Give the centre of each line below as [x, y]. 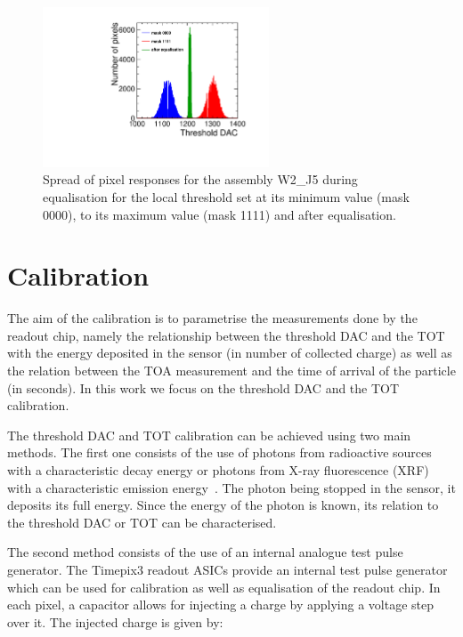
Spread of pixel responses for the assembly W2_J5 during [200, 179]
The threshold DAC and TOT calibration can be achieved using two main [209, 435]
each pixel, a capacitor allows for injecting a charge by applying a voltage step [220, 605]
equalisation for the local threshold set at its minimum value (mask [226, 196]
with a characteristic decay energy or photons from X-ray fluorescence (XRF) [218, 470]
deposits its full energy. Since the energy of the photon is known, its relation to [223, 505]
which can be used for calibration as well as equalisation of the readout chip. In [224, 587]
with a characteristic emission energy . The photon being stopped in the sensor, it [231, 487]
